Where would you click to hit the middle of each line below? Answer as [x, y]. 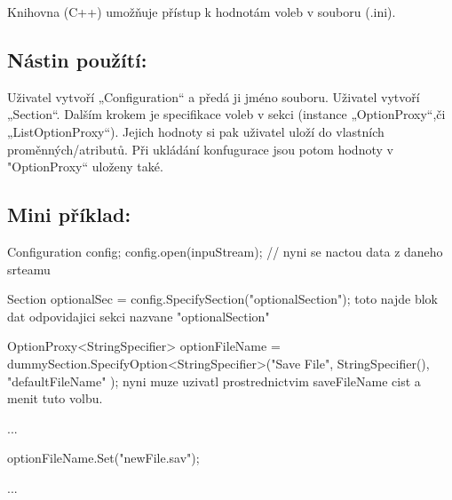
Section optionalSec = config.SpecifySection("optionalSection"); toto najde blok [222, 299]
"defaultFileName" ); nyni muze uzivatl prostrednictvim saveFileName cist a [214, 381]
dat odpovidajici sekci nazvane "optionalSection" [139, 316]
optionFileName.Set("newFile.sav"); [103, 458]
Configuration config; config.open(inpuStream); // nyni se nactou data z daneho [225, 251]
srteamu [29, 269]
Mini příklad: [69, 214]
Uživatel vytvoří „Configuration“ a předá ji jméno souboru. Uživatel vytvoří [214, 96]
